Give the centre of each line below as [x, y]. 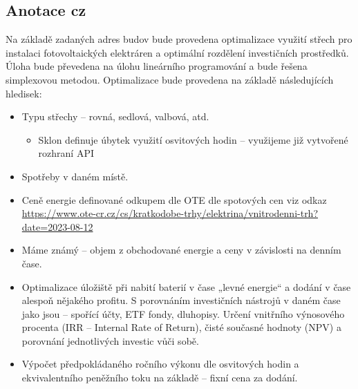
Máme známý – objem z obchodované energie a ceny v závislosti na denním [181, 250]
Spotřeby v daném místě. [75, 176]
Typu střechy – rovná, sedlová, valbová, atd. [115, 116]
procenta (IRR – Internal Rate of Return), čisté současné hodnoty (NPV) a [181, 327]
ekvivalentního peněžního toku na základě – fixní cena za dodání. [160, 378]
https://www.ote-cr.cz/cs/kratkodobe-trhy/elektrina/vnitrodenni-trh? [170, 213]
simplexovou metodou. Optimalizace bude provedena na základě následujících [170, 79]
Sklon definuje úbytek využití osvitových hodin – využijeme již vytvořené [193, 139]
